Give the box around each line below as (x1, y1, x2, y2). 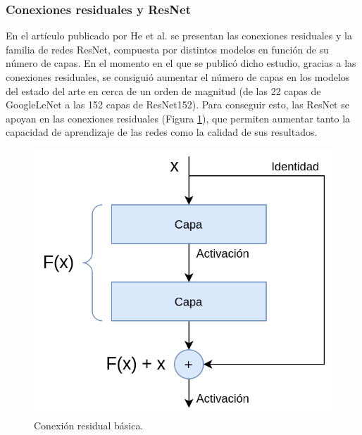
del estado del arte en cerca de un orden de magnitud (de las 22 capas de (6, 83, 321, 98)
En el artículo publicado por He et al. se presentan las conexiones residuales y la (6, 28, 352, 43)
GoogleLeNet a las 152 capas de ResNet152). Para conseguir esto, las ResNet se (6, 97, 349, 112)
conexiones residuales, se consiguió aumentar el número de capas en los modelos (6, 70, 350, 84)
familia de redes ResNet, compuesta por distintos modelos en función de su (6, 42, 329, 56)
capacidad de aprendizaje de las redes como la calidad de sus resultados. (6, 125, 318, 139)
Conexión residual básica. (34, 418, 144, 433)
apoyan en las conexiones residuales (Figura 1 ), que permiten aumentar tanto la (6, 111, 351, 125)
